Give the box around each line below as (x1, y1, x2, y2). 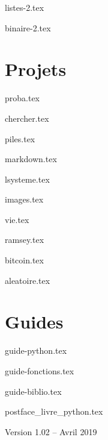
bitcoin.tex (5, 254, 44, 266)
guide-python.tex (5, 344, 67, 357)
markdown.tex (5, 152, 57, 165)
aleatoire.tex (5, 274, 50, 286)
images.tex (5, 193, 44, 206)
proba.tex (5, 92, 40, 104)
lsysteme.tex (5, 172, 50, 185)
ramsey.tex (5, 233, 44, 246)
